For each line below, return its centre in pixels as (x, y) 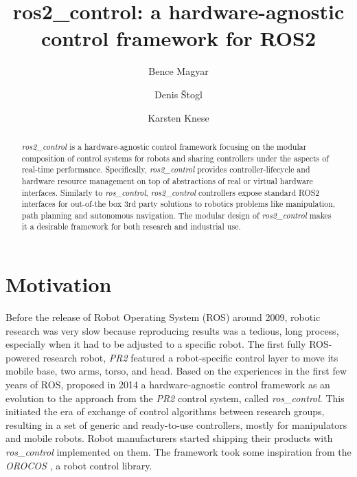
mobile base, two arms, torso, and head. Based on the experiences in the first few (176, 371)
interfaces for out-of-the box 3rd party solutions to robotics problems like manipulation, (178, 204)
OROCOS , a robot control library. (79, 465)
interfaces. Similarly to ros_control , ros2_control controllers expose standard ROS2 (171, 192)
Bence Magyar (178, 71)
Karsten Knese (178, 117)
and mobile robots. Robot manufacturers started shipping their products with (169, 438)
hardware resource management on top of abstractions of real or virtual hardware (167, 180)
